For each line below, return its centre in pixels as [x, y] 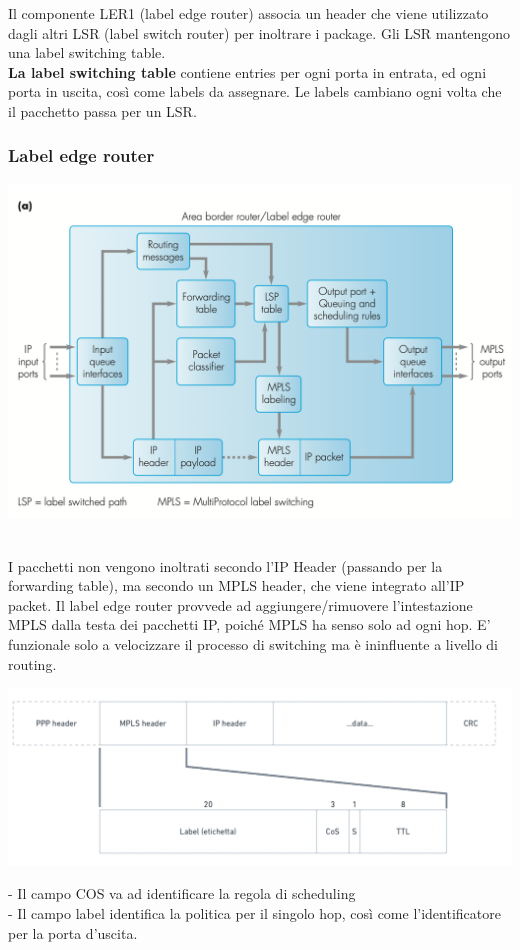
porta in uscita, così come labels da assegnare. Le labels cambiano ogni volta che [255, 91]
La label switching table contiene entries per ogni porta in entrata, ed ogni [247, 71]
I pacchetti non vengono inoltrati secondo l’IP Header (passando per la [225, 565]
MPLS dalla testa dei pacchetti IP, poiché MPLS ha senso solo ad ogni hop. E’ [249, 624]
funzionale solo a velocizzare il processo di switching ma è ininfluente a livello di [253, 644]
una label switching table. [87, 52]
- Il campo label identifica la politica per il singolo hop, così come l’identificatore [254, 913]
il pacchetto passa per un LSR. [102, 110]
